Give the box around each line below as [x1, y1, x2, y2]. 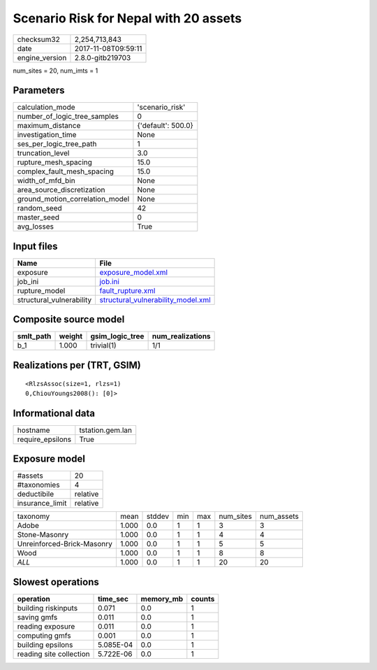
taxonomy [17, 511, 50, 521]
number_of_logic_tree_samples [17, 112, 119, 122]
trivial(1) [90, 341, 117, 350]
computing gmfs [17, 630, 71, 640]
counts [191, 594, 215, 604]
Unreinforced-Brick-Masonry [17, 539, 113, 549]
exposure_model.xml [99, 267, 168, 277]
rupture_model [17, 285, 66, 295]
